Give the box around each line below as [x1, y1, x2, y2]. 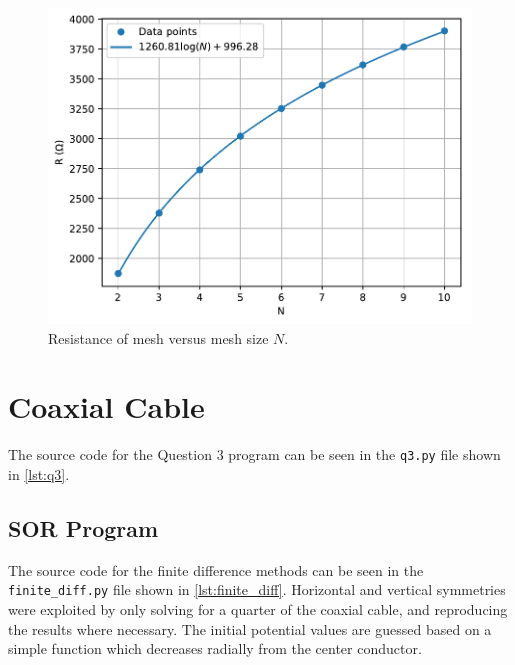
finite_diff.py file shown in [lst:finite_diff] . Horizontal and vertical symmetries [8, 579, 506, 600]
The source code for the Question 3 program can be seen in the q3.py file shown [8, 444, 501, 465]
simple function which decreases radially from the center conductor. [8, 638, 422, 659]
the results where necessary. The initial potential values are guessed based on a [8, 618, 492, 639]
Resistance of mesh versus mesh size [48, 327, 269, 348]
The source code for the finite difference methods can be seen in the [8, 559, 424, 580]
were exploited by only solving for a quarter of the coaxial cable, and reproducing [8, 598, 508, 619]
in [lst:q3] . [8, 463, 70, 484]
